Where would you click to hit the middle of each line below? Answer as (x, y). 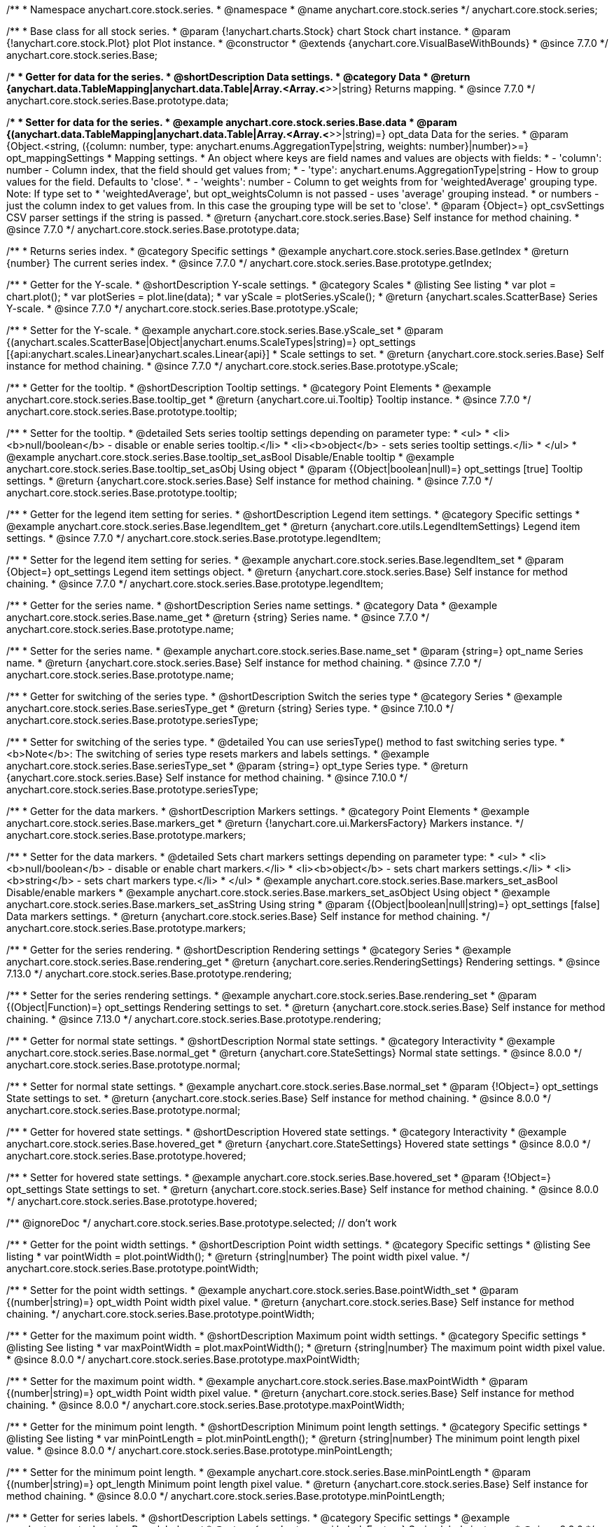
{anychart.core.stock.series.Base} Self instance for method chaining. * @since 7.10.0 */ (207, 778)
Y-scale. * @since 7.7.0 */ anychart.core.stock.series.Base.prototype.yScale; (182, 308)
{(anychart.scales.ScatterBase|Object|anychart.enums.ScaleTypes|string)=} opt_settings (211, 342)
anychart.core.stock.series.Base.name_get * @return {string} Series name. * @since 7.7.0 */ (218, 617)
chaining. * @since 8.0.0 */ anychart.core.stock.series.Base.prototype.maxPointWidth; (205, 1405)
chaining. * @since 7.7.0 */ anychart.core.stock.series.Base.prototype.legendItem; (195, 584)
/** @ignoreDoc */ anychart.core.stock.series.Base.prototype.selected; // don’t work (202, 1223)
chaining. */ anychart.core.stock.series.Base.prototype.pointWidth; (161, 1314)
